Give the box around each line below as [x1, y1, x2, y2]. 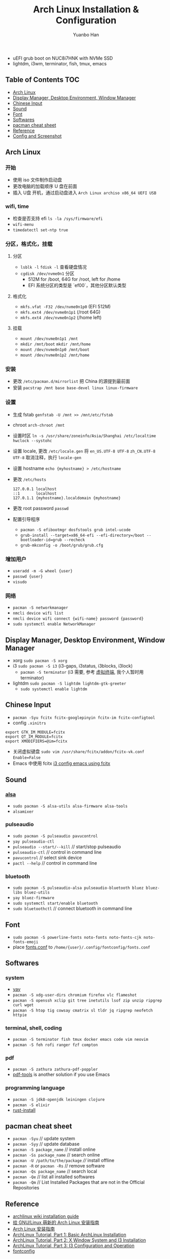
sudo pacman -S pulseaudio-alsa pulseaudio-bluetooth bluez [12, 885, 144, 891]
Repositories [12, 1185, 39, 1191]
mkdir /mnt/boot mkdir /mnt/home [20, 342, 91, 347]
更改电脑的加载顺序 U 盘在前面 [12, 183, 78, 189]
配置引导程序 [12, 516, 40, 522]
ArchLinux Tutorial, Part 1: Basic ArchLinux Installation [12, 1232, 126, 1238]
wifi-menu [12, 222, 34, 227]
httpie [12, 1012, 27, 1018]
